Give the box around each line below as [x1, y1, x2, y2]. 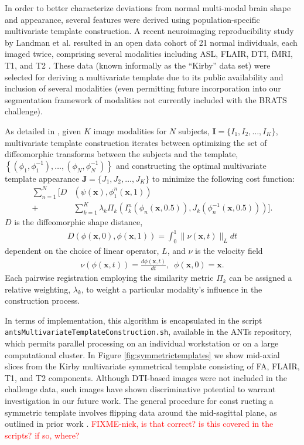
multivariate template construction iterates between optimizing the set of [5, 136, 267, 148]
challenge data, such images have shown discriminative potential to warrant [5, 383, 276, 395]
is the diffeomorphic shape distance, [14, 216, 143, 228]
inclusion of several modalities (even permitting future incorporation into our [5, 82, 281, 94]
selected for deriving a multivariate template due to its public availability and [5, 70, 283, 83]
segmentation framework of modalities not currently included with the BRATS [5, 93, 287, 106]
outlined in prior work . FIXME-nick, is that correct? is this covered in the [5, 417, 274, 430]
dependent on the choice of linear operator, [5, 244, 159, 257]
